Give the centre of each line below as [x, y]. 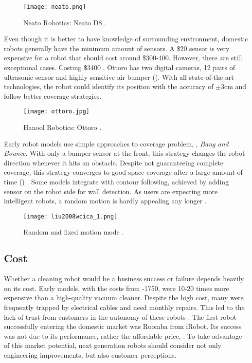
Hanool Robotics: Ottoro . [63, 127]
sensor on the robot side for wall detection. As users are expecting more [111, 191]
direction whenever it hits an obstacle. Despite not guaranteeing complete [114, 162]
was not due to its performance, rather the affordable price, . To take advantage [123, 336]
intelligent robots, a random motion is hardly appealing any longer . [105, 201]
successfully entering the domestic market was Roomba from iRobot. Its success [123, 326]
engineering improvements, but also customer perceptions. [90, 355]
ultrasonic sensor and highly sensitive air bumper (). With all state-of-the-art [119, 77]
